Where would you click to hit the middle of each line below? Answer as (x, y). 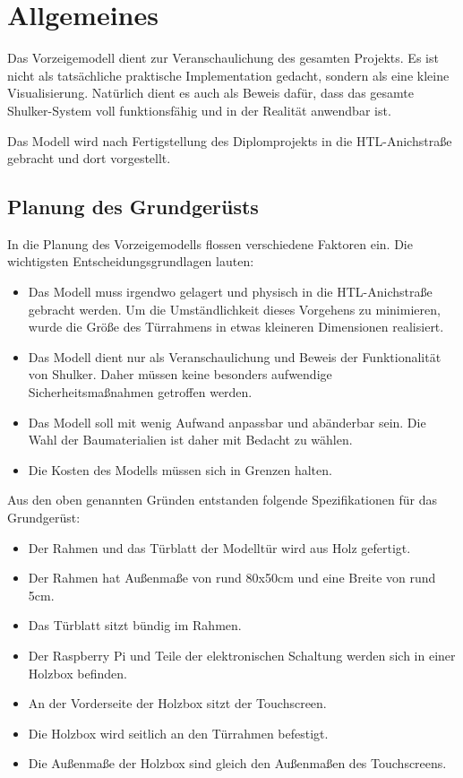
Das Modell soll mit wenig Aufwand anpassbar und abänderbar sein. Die (227, 422)
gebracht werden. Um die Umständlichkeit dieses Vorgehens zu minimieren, (234, 309)
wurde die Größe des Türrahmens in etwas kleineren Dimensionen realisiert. (236, 327)
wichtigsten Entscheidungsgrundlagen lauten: (131, 261)
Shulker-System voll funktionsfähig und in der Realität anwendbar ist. (199, 110)
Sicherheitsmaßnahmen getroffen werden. (140, 392)
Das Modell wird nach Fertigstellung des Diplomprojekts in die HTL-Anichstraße (230, 140)
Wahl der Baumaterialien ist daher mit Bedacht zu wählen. (190, 440)
